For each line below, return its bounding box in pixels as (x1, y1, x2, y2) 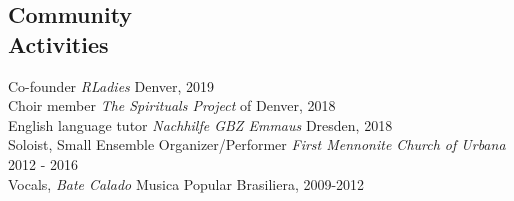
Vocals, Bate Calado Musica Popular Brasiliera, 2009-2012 (8, 173, 365, 194)
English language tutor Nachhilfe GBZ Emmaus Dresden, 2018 (8, 114, 393, 135)
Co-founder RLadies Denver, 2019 (8, 75, 215, 96)
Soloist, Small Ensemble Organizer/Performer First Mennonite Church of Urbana (8, 134, 506, 155)
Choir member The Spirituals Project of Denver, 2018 (8, 95, 336, 116)
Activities (8, 28, 109, 59)
